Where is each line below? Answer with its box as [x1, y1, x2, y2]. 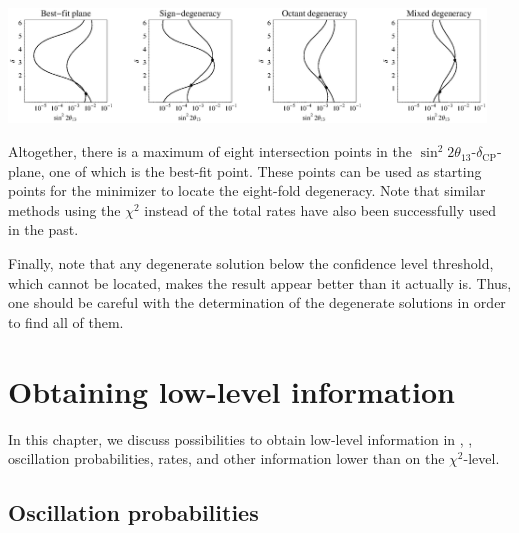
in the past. [8, 219, 79, 240]
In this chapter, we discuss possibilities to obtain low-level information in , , [8, 428, 473, 449]
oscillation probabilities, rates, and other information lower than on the [8, 448, 445, 469]
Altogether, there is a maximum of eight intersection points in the [8, 141, 412, 162]
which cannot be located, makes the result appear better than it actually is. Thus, [8, 272, 512, 293]
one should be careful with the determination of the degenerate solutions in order [8, 292, 506, 313]
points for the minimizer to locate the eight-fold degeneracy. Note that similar [8, 180, 486, 201]
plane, [8, 160, 45, 181]
